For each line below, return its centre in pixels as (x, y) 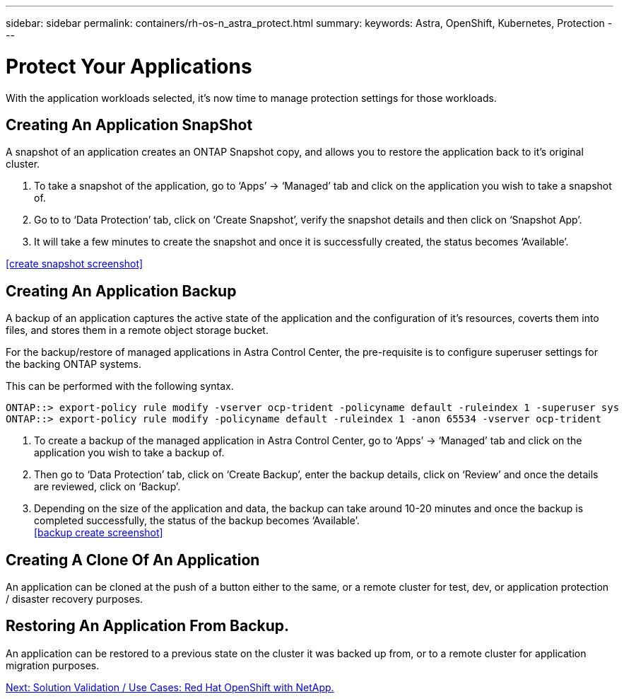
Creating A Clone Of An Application (133, 560)
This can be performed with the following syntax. (120, 386)
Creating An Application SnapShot (129, 125)
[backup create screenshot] (99, 533)
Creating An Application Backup (121, 291)
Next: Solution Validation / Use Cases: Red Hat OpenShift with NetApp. (170, 687)
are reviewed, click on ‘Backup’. (107, 487)
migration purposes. (53, 665)
